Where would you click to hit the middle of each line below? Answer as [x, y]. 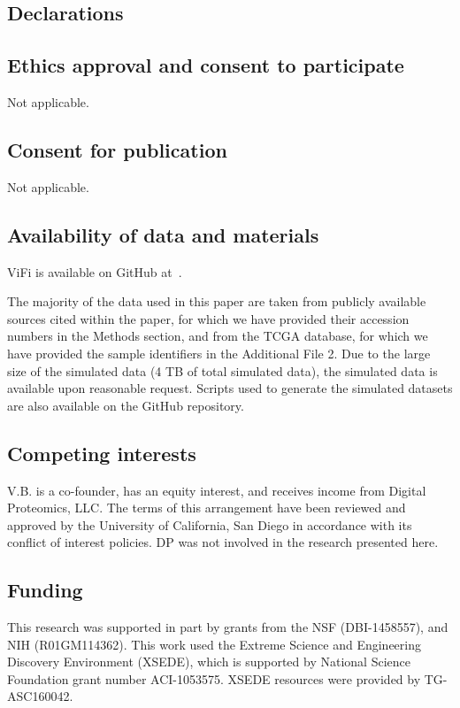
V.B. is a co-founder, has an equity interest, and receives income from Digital [217, 490]
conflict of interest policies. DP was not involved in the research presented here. [223, 542]
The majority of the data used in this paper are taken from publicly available [217, 301]
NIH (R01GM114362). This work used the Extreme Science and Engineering [215, 644]
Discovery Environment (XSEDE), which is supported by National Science [209, 662]
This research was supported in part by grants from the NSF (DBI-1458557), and [228, 627]
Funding [45, 590]
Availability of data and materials [163, 234]
